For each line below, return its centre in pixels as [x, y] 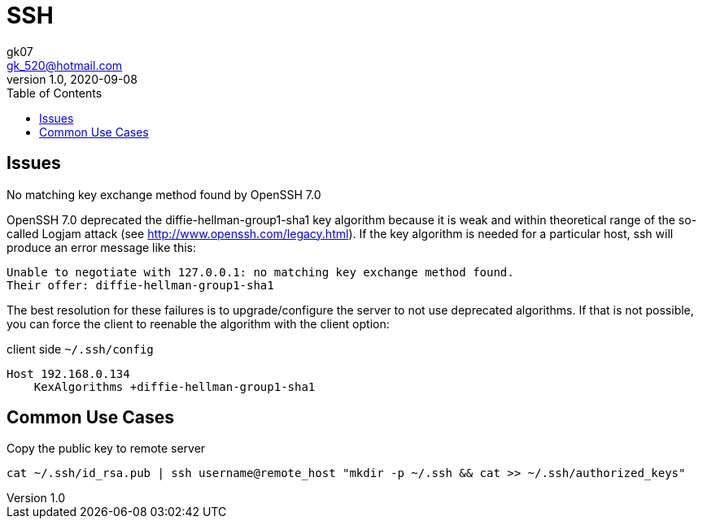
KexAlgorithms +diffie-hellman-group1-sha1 [175, 386]
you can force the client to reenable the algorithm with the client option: [198, 323]
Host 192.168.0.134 [68, 373]
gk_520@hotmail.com [65, 65]
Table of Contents [55, 93]
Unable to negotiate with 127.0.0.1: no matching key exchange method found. [260, 272]
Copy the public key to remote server [106, 449]
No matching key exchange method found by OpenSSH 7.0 [164, 194]
